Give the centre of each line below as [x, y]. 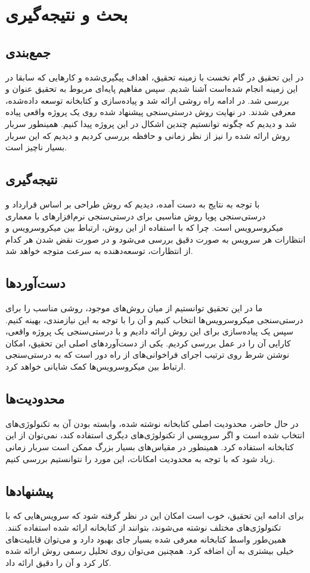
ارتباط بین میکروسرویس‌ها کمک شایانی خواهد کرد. [96, 366]
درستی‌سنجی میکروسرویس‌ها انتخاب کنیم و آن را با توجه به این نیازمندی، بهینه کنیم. [154, 319]
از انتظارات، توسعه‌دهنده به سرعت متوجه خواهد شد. [99, 251]
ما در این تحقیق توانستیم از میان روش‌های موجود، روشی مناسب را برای [134, 308]
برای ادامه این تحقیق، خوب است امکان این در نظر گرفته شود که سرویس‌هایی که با [155, 515]
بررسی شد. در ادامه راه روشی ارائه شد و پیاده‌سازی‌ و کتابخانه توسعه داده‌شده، [147, 100]
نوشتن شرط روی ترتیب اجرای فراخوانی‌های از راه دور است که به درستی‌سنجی [148, 354]
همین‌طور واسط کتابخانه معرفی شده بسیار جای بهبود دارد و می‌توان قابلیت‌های [146, 539]
